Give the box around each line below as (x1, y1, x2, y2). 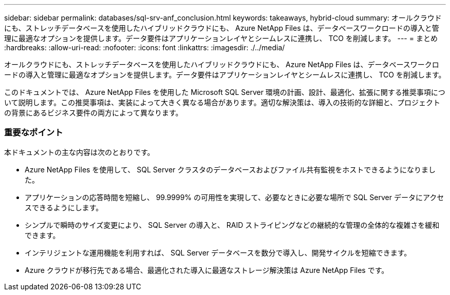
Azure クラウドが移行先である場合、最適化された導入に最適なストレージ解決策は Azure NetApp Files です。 (25, 265, 389, 274)
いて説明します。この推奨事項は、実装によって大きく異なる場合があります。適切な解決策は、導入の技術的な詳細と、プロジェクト (4, 98, 441, 107)
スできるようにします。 (25, 203, 103, 212)
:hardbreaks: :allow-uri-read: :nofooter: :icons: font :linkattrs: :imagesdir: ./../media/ (4, 43, 285, 52)
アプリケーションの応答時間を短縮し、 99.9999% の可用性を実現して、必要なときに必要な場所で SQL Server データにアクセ (25, 192, 444, 202)
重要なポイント (4, 127, 63, 138)
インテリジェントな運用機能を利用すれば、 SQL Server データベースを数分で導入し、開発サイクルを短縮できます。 (25, 248, 411, 257)
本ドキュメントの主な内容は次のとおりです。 (4, 147, 155, 156)
